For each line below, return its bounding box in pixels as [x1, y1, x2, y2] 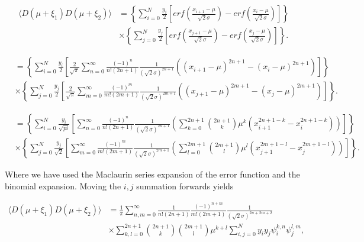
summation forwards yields [136, 179, 234, 192]
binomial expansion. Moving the [5, 179, 121, 192]
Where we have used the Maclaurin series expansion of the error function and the [5, 168, 300, 180]
